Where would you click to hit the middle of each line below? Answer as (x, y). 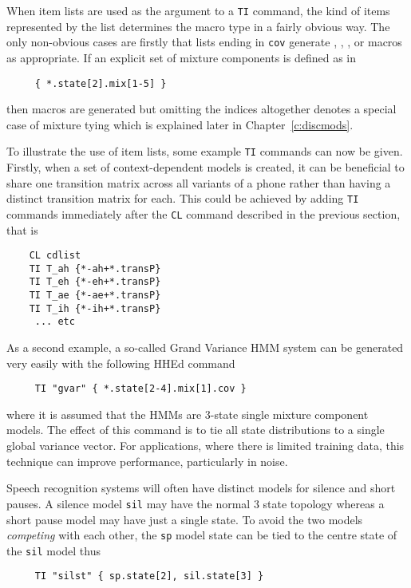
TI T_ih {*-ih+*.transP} (95, 308)
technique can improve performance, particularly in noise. (147, 461)
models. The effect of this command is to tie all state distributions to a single (196, 430)
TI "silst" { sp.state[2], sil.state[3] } (149, 576)
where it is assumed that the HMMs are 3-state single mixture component (188, 414)
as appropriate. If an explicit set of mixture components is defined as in (182, 57)
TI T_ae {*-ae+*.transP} (95, 296)
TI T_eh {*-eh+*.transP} (95, 282)
